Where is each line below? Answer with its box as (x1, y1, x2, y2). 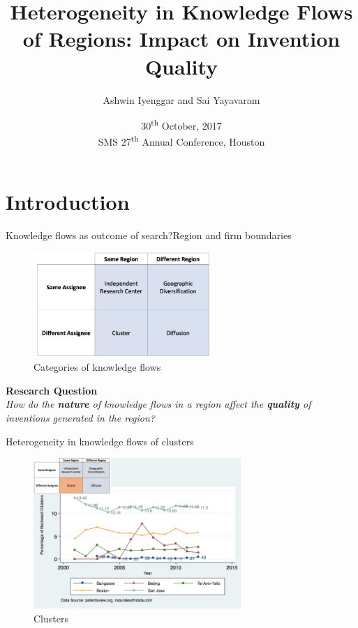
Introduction (6, 187, 130, 215)
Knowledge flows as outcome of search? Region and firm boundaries (6, 227, 292, 242)
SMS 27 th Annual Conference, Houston (98, 132, 265, 148)
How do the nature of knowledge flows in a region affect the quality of (6, 397, 311, 411)
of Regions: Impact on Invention (22, 24, 341, 53)
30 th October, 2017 (141, 116, 222, 132)
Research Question (6, 383, 98, 397)
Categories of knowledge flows (33, 360, 161, 374)
